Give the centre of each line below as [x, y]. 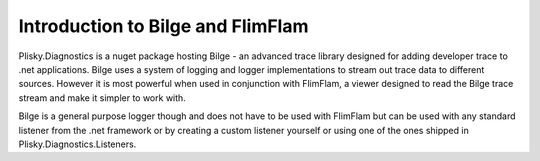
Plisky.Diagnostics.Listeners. [77, 144]
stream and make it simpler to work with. [102, 97]
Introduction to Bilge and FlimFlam [163, 26]
